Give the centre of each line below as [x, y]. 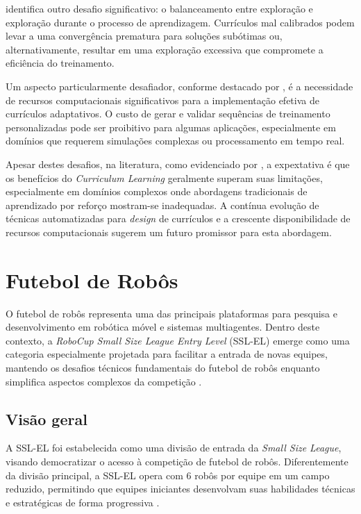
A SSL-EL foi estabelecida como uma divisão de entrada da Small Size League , [174, 448]
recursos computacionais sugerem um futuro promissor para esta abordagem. [169, 232]
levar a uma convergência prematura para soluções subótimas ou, [144, 36]
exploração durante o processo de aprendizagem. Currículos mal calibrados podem [180, 22]
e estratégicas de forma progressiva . [83, 502]
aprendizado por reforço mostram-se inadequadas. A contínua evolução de [162, 205]
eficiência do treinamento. [60, 63]
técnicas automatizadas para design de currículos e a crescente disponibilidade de [178, 218]
